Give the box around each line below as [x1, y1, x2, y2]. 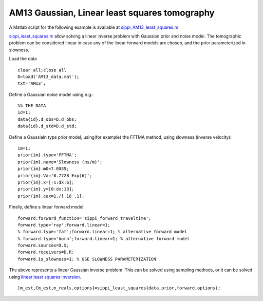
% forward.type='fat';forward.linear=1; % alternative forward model [18, 229, 188, 235]
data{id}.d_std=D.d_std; [18, 123, 77, 129]
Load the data [9, 56, 37, 62]
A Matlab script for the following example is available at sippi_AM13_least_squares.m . [9, 24, 180, 30]
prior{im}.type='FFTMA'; [18, 152, 77, 158]
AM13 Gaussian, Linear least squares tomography [9, 7, 215, 18]
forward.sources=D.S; [18, 243, 69, 248]
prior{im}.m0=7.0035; [18, 166, 69, 171]
